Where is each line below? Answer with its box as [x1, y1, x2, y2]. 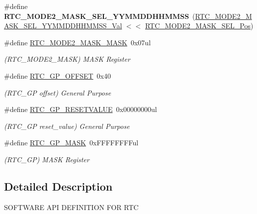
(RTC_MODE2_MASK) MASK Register [4, 54, 130, 64]
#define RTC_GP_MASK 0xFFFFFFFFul [4, 137, 139, 148]
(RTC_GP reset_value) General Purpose [4, 120, 130, 131]
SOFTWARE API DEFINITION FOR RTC [4, 202, 139, 212]
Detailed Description [4, 178, 113, 194]
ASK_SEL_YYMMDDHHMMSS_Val [4, 20, 122, 31]
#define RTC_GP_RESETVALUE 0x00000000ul [4, 104, 157, 114]
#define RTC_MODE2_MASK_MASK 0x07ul [4, 37, 151, 47]
